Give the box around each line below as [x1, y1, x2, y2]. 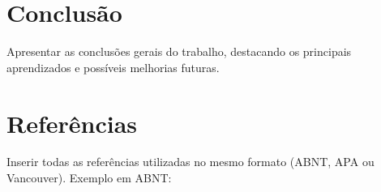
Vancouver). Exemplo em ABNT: [6, 169, 172, 186]
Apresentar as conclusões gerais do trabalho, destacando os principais [6, 43, 352, 60]
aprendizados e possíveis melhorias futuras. [6, 58, 220, 75]
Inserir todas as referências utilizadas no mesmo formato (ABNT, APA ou [6, 153, 375, 170]
